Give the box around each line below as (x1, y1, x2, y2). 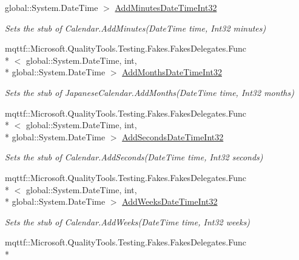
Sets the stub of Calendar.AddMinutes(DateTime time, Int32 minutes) (5, 21, 266, 34)
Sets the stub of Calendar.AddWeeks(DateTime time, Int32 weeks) (5, 215, 250, 228)
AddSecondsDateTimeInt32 (122, 130, 224, 143)
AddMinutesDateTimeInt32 (115, 1, 217, 13)
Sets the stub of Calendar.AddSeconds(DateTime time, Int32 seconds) (5, 151, 263, 163)
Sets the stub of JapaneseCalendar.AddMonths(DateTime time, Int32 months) (5, 86, 294, 98)
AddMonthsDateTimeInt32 (122, 66, 222, 78)
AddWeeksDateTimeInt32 (122, 195, 218, 208)
